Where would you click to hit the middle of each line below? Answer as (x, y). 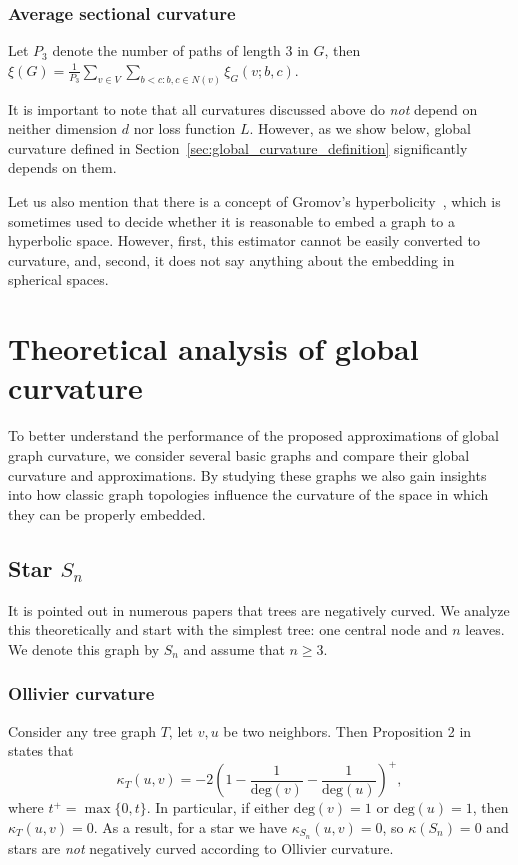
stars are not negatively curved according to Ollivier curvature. (201, 847)
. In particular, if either (218, 807)
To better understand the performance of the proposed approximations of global (253, 435)
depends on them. (62, 167)
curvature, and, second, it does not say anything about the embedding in (231, 259)
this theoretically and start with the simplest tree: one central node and (228, 629)
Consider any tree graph (82, 730)
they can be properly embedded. (107, 513)
